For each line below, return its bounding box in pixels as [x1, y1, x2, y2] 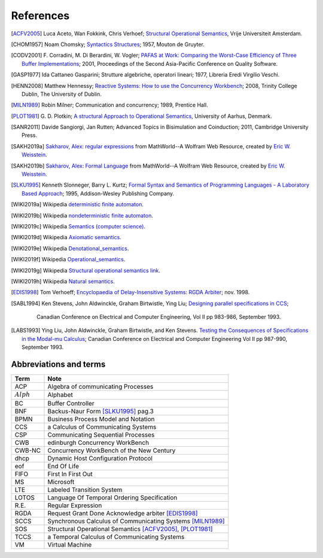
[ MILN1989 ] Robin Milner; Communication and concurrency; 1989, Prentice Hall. [11, 102, 209, 109]
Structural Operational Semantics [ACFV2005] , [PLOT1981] [47, 525, 213, 533]
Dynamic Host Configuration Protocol [47, 454, 153, 462]
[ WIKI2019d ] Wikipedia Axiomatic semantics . [11, 234, 122, 241]
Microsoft [47, 477, 75, 486]
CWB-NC [14, 446, 41, 455]
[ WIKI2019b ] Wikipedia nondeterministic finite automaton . [11, 212, 154, 219]
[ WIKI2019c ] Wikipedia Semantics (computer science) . [11, 222, 146, 230]
